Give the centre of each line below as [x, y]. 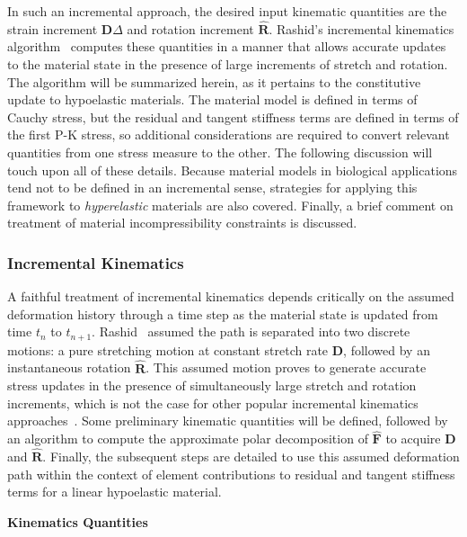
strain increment [53, 28]
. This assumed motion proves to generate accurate [286, 367]
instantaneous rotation [69, 367]
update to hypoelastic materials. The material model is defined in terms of [212, 99]
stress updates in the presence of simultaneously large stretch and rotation [212, 385]
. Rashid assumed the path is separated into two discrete [251, 331]
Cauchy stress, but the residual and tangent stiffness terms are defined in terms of [233, 116]
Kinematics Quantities [78, 521]
